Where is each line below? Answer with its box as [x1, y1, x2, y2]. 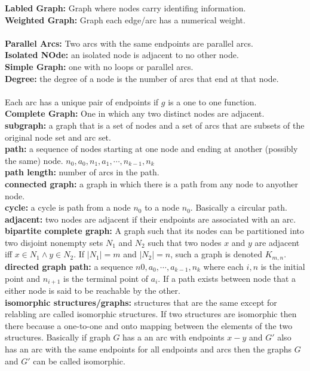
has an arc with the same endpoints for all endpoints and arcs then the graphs [5, 342, 292, 355]
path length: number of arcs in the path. [5, 166, 159, 178]
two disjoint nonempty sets [5, 236, 103, 248]
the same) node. [5, 154, 63, 166]
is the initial [260, 260, 305, 272]
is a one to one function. [168, 95, 257, 108]
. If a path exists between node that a [158, 272, 296, 284]
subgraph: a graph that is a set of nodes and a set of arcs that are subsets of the [5, 118, 305, 131]
